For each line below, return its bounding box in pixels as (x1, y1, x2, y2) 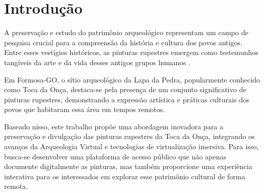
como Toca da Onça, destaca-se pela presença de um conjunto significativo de (4, 84, 247, 95)
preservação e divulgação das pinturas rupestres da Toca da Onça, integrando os (4, 131, 255, 142)
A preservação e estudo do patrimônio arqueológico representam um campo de (4, 27, 249, 38)
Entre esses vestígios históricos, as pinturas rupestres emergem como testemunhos (4, 47, 259, 58)
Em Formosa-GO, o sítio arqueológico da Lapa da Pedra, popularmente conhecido (4, 74, 260, 85)
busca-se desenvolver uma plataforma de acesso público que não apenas (4, 151, 227, 161)
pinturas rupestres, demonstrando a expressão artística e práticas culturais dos (4, 94, 250, 104)
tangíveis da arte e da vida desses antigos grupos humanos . (4, 57, 191, 67)
